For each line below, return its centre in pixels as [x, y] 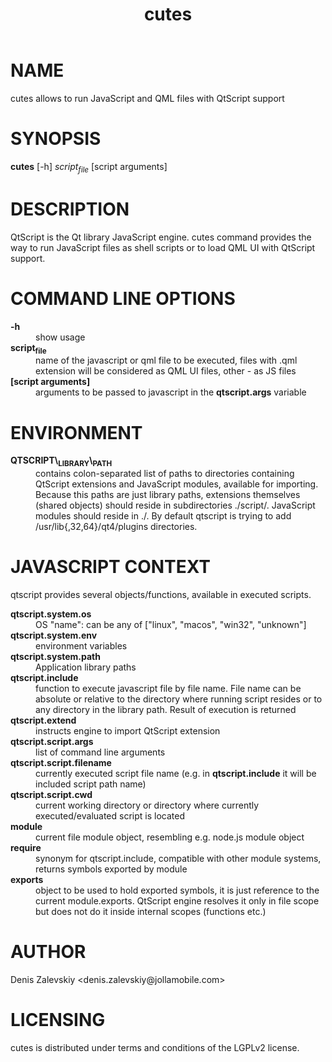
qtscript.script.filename [61, 763]
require [26, 848]
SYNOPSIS [56, 139]
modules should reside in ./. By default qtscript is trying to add [163, 516]
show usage [60, 337]
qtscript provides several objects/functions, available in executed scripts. [161, 595]
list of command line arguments [100, 752]
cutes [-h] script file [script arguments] [89, 167]
